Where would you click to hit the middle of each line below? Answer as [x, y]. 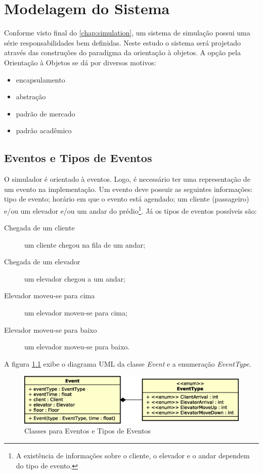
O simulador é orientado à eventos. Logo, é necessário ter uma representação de [127, 179]
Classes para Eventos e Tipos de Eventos [88, 431]
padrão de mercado [46, 113]
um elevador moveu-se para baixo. [77, 347]
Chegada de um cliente [39, 228]
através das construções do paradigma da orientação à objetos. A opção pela [122, 52]
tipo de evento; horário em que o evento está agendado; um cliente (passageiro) [127, 199]
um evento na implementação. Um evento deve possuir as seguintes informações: [128, 189]
